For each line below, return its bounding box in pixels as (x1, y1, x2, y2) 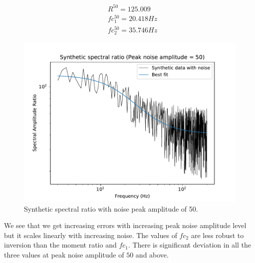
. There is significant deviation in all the (128, 240, 251, 250)
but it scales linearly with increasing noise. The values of (4, 230, 177, 240)
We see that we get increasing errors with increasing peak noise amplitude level (4, 220, 247, 231)
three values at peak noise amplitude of (4, 250, 124, 260)
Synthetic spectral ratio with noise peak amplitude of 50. (24, 203, 198, 214)
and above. (135, 250, 169, 260)
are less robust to (191, 230, 244, 240)
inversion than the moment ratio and (4, 240, 117, 250)
